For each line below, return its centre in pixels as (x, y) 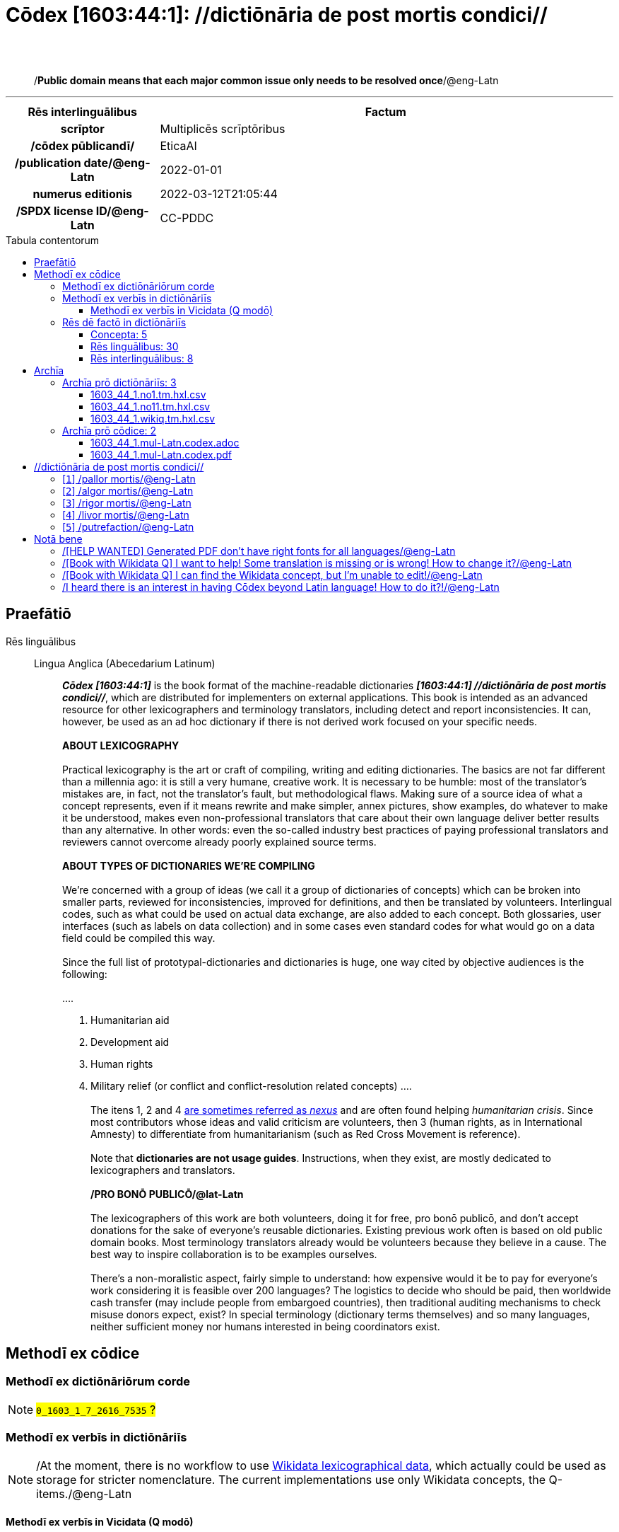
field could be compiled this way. (139, 938)
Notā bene (58, 538)
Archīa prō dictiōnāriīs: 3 (119, 382)
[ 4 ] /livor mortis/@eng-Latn (126, 514)
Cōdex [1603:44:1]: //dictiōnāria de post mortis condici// (277, 15)
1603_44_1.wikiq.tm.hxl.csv (153, 418)
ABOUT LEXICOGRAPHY (121, 745)
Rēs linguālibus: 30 (135, 346)
